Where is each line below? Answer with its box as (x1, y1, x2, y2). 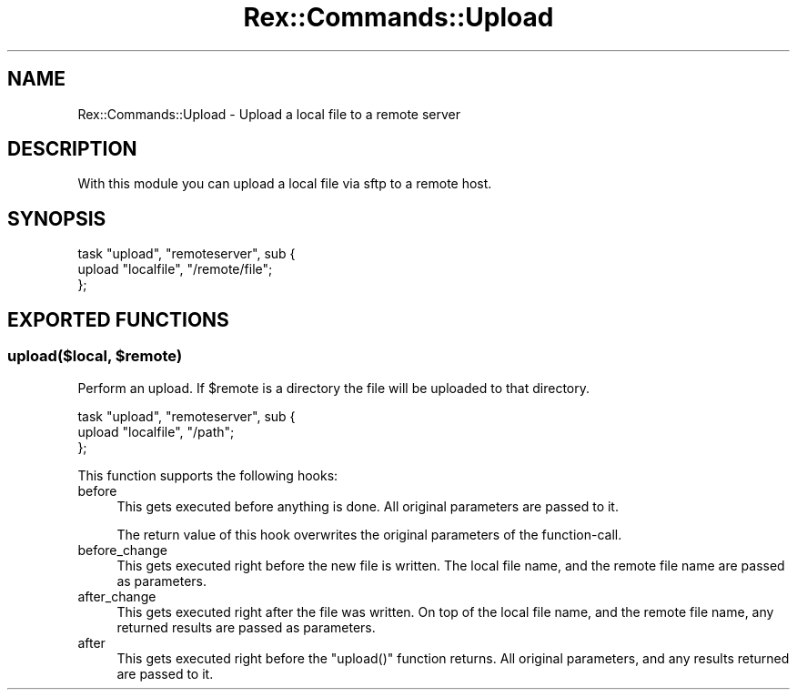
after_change (77, 588, 156, 604)
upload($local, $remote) (7, 347, 183, 366)
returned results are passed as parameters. (116, 619, 376, 635)
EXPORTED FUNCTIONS (7, 308, 229, 331)
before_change (77, 541, 168, 558)
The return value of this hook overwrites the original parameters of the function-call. (116, 526, 622, 542)
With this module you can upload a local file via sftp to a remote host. (77, 176, 492, 192)
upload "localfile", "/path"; (77, 423, 235, 439)
